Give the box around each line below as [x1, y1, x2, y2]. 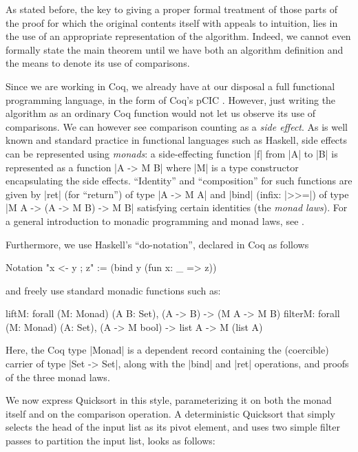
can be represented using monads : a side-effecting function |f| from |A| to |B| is [6, 146, 338, 160]
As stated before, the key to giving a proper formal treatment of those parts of [6, 2, 337, 16]
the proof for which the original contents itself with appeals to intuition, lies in [6, 15, 338, 30]
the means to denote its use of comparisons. [6, 56, 190, 70]
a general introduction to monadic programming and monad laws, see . [6, 213, 304, 228]
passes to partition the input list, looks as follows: [6, 433, 215, 448]
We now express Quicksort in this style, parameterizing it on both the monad [6, 393, 332, 407]
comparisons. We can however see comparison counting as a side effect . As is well [6, 119, 348, 133]
